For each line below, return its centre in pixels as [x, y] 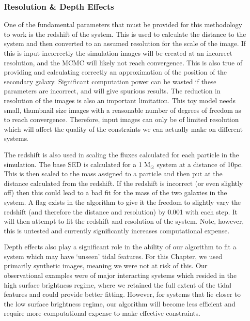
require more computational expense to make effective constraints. [102, 313]
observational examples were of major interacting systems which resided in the [120, 275]
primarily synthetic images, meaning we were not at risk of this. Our [106, 266]
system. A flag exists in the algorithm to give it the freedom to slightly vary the [122, 202]
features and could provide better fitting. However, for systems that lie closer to [122, 294]
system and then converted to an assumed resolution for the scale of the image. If [125, 43]
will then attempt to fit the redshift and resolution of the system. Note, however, [124, 221]
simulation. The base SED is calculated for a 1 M [77, 164]
